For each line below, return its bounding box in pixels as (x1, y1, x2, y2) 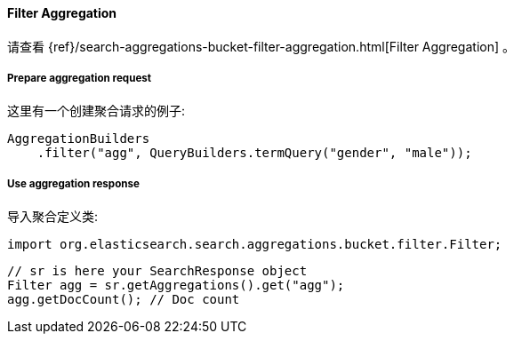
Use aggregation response (7, 177, 140, 190)
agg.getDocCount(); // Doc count (7, 292, 240, 307)
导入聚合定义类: (7, 209, 99, 225)
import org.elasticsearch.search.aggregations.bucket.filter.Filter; (7, 237, 502, 252)
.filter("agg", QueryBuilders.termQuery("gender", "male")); (36, 146, 472, 161)
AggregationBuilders (7, 131, 150, 147)
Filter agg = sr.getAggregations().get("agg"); (7, 278, 345, 293)
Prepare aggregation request (7, 72, 152, 84)
